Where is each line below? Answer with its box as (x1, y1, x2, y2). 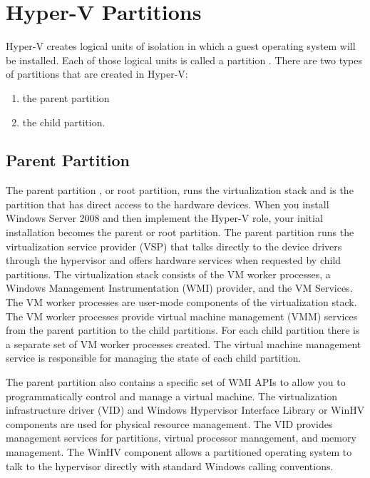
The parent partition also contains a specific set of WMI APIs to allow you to (6, 375, 346, 390)
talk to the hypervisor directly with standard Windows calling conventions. (6, 458, 334, 473)
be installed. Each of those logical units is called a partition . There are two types (6, 52, 363, 67)
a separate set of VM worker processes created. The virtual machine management (6, 336, 361, 351)
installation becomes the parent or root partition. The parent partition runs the (6, 225, 354, 240)
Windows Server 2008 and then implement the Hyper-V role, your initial (6, 210, 323, 225)
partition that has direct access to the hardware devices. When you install (6, 196, 329, 211)
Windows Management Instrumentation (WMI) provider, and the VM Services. (6, 280, 353, 295)
